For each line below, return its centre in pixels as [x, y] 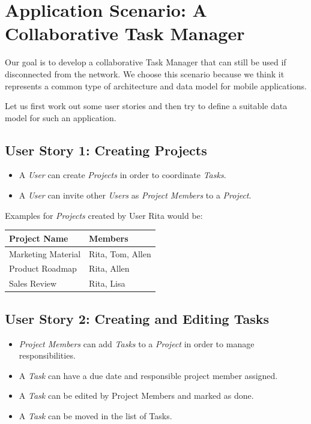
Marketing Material [45, 253]
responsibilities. [47, 355]
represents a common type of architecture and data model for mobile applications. [156, 85]
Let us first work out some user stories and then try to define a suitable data [146, 106]
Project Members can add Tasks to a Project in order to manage [137, 343]
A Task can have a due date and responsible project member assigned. [148, 375]
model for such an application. [61, 117]
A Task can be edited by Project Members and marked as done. [136, 396]
